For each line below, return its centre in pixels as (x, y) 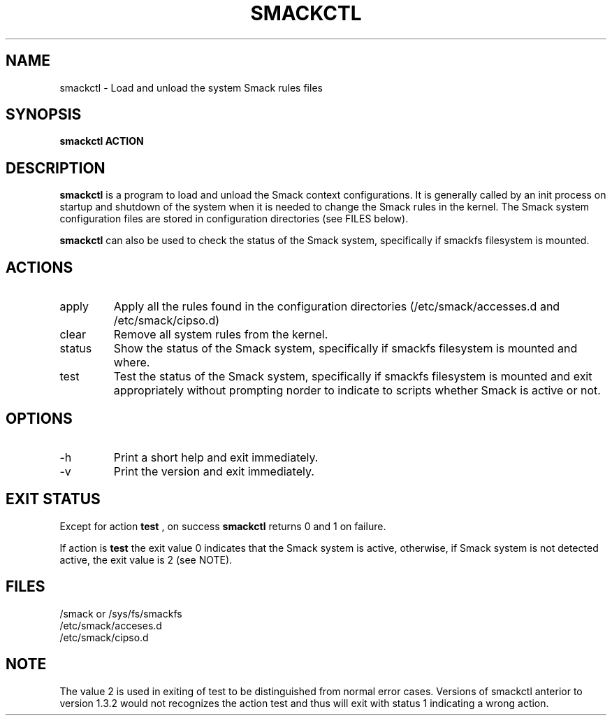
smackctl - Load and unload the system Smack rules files (191, 87)
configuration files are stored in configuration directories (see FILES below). (234, 219)
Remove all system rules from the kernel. (221, 335)
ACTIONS (39, 267)
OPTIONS (39, 418)
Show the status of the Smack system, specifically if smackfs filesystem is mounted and (345, 349)
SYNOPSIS (44, 115)
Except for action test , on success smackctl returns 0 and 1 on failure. (223, 526)
